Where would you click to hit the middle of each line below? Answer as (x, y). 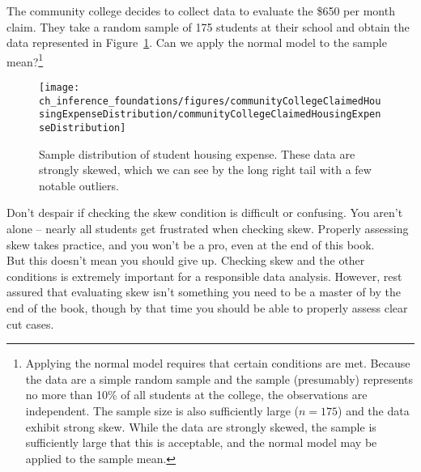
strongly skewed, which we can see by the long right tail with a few (205, 170)
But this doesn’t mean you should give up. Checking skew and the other (186, 260)
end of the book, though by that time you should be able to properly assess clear (207, 308)
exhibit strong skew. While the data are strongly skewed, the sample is (201, 426)
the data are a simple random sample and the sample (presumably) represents (219, 378)
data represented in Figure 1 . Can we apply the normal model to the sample (197, 43)
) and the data (374, 410)
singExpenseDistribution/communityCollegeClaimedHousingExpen (210, 115)
